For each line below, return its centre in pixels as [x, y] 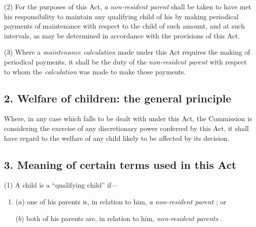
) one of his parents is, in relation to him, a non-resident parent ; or [124, 201]
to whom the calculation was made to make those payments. [95, 71]
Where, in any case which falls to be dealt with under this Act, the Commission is [128, 118]
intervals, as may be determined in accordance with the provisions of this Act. [122, 35]
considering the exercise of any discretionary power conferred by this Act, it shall [127, 128]
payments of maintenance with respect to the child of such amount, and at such [125, 26]
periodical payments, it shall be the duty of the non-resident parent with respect [126, 61]
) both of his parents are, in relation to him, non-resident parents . [122, 218]
